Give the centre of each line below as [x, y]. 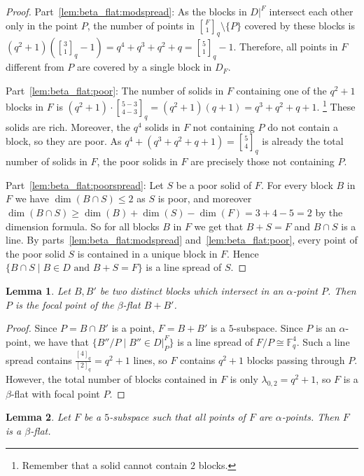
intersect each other [311, 11]
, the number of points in [141, 25]
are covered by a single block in [145, 67]
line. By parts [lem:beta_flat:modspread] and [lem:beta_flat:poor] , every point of [182, 240]
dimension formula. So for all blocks [83, 226]
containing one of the [281, 90]
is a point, [133, 328]
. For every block [297, 184]
